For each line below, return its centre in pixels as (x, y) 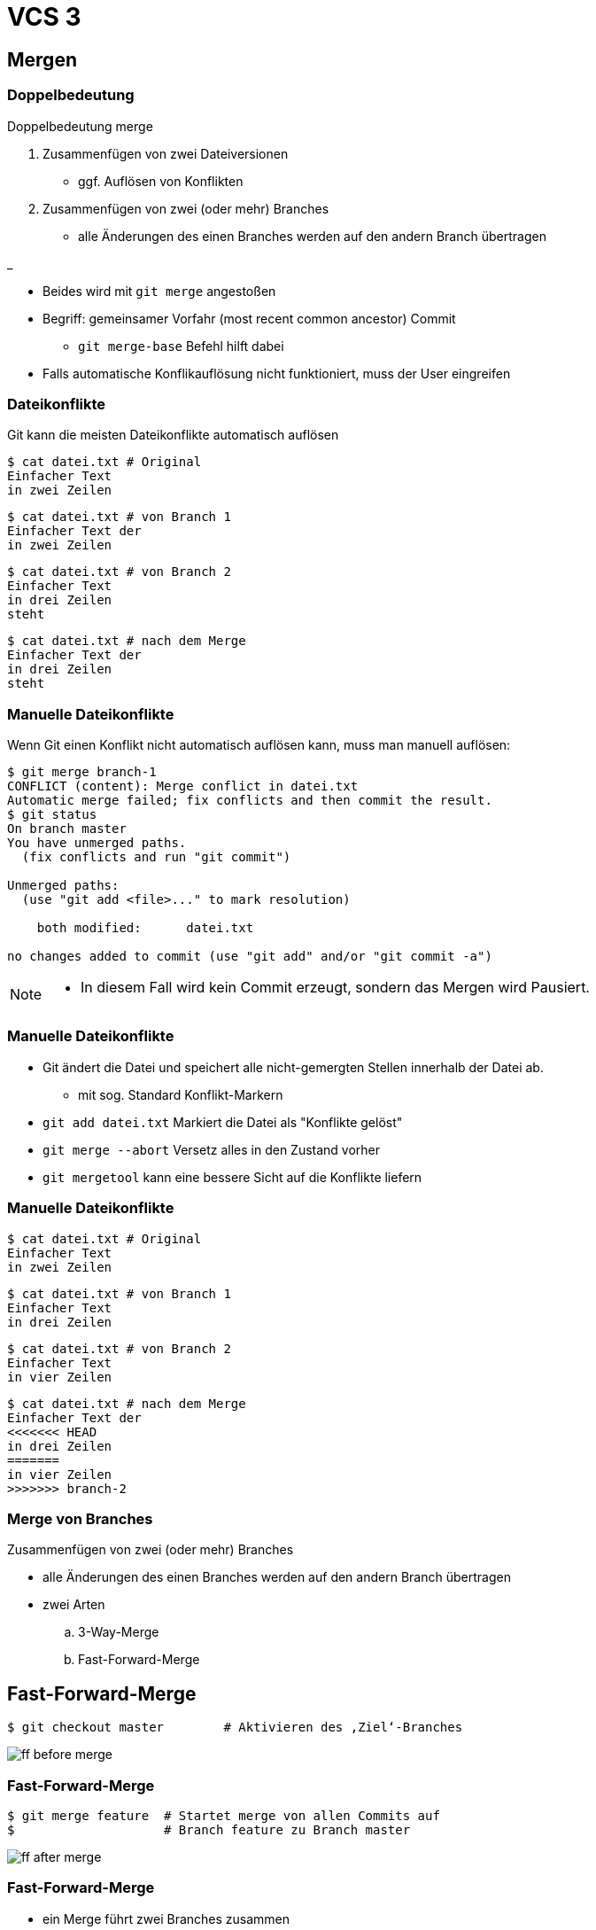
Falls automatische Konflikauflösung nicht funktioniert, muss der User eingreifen (277, 373)
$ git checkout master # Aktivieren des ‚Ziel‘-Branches (235, 1728)
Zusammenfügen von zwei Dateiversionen (166, 153)
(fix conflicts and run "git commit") (156, 857)
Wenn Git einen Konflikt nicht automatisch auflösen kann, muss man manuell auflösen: (259, 745)
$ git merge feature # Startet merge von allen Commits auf (224, 1815)
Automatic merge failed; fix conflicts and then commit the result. (250, 801)
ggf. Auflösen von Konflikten (161, 181)
